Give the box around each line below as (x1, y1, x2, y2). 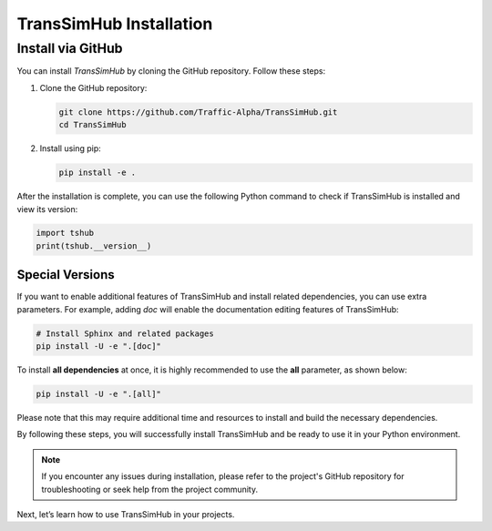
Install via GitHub (16, 40, 123, 56)
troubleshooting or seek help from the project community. (41, 484, 259, 495)
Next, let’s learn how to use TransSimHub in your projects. (16, 509, 235, 520)
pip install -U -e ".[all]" (36, 389, 161, 400)
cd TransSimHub (58, 119, 127, 130)
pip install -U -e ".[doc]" (36, 342, 161, 352)
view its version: (16, 203, 78, 214)
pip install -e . (58, 168, 137, 178)
